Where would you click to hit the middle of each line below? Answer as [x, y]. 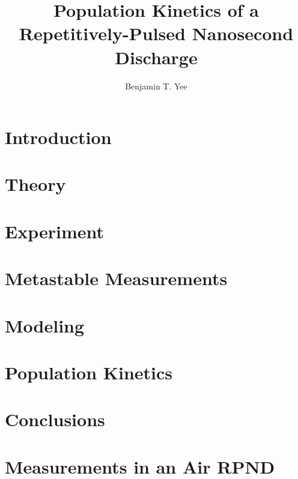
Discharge [156, 57]
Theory [35, 184]
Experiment [55, 231]
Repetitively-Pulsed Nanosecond [156, 33]
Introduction [58, 137]
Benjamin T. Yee [156, 86]
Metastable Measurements [116, 278]
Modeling [45, 325]
